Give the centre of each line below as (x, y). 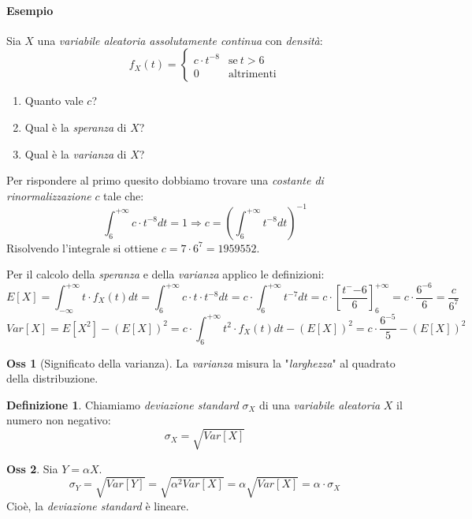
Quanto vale (54, 101)
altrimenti (253, 74)
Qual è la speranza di (76, 127)
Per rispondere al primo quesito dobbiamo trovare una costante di (165, 180)
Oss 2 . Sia (32, 468)
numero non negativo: (59, 420)
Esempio (30, 10)
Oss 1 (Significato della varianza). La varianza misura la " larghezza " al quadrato (201, 362)
